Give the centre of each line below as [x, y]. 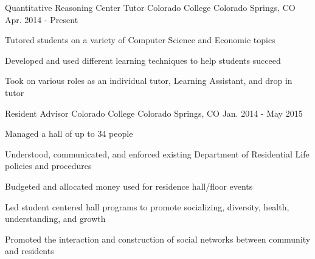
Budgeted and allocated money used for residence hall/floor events [129, 186]
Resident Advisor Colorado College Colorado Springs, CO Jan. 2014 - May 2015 [154, 113]
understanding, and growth [55, 219]
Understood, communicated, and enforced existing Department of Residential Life [157, 154]
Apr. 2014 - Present [42, 19]
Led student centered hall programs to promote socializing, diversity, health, [147, 206]
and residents [29, 251]
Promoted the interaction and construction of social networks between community [158, 239]
